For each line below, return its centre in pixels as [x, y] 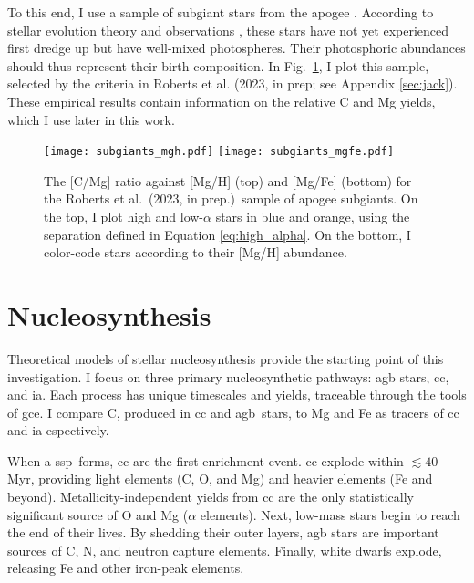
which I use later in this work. [91, 119]
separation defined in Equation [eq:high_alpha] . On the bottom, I [227, 234]
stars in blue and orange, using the [313, 216]
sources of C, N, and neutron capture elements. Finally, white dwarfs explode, [225, 550]
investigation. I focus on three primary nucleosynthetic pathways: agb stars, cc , [228, 376]
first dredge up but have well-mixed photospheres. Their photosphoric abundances [237, 48]
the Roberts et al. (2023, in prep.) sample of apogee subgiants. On [231, 198]
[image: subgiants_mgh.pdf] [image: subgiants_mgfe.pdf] [219, 152]
